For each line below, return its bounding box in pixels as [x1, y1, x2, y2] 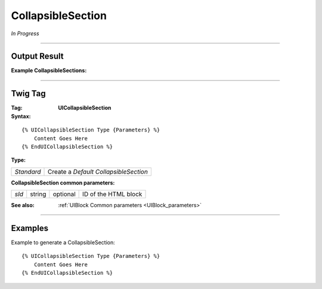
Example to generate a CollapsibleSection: [11, 239, 116, 246]
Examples [11, 223, 49, 233]
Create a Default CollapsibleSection [48, 167, 148, 176]
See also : [11, 202, 35, 209]
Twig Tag [11, 88, 46, 99]
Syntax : [11, 112, 31, 119]
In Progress [11, 30, 39, 37]
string [30, 190, 47, 198]
